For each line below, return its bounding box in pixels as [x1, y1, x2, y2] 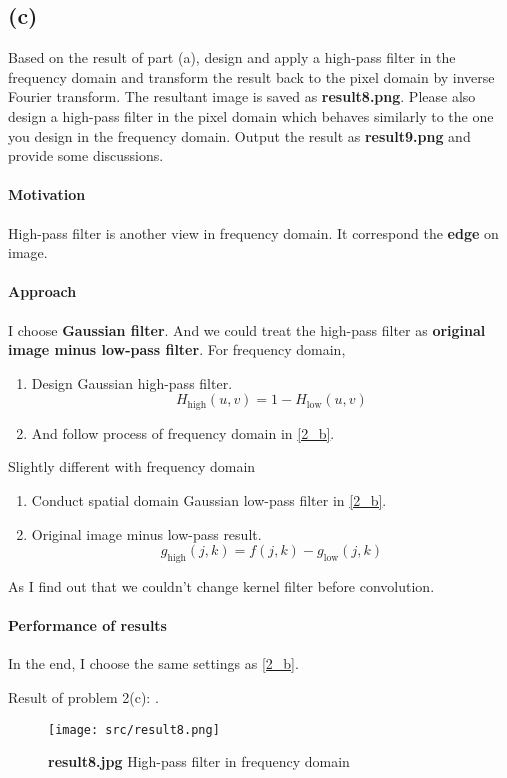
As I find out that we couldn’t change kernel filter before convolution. [8, 575, 435, 596]
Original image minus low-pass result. [31, 523, 262, 544]
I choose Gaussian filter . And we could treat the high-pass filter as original [8, 319, 486, 340]
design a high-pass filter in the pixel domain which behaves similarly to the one [8, 105, 494, 126]
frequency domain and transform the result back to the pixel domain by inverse [8, 66, 495, 87]
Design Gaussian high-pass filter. [31, 372, 233, 393]
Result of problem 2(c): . [8, 686, 159, 707]
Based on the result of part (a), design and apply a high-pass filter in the [8, 47, 456, 68]
